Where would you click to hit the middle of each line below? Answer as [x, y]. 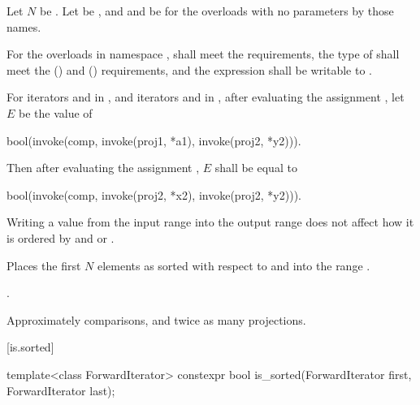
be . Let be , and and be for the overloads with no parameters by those [216, 11]
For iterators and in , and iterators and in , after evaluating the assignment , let [206, 97]
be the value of [56, 112]
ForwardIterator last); [61, 390]
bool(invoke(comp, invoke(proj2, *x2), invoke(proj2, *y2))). [154, 194]
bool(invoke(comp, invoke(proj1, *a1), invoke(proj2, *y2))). [154, 140]
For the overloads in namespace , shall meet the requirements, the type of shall [203, 54]
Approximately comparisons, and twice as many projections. [156, 319]
